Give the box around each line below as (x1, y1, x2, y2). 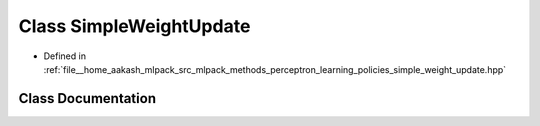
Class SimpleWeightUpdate (18, 15, 251, 37)
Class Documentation (18, 90, 157, 107)
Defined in (43, 50, 87, 62)
